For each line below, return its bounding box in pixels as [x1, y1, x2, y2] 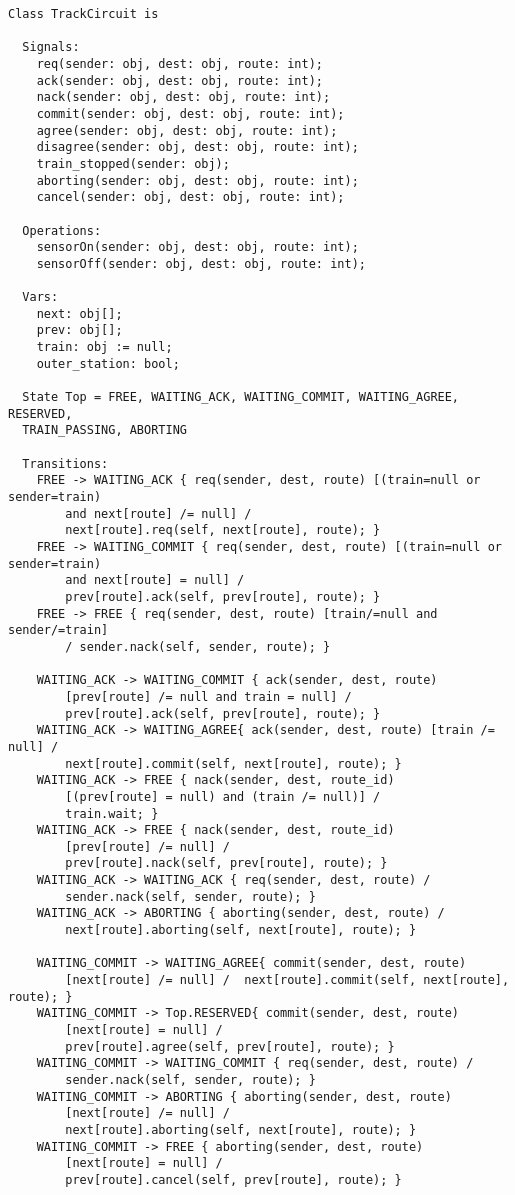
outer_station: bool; [36, 356, 180, 371]
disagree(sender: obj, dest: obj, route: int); [36, 140, 359, 155]
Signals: [22, 40, 80, 55]
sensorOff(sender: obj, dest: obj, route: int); [36, 256, 366, 271]
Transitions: [22, 456, 109, 471]
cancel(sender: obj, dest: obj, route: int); [36, 190, 345, 205]
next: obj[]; [36, 306, 123, 321]
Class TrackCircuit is [8, 7, 159, 21]
